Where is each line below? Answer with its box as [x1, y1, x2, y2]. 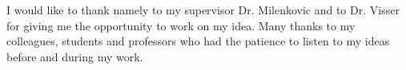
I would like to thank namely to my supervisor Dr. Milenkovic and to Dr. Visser [6, 2, 400, 17]
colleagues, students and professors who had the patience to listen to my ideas [6, 33, 390, 49]
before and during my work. [6, 48, 143, 64]
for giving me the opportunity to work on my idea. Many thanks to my [6, 17, 356, 33]
